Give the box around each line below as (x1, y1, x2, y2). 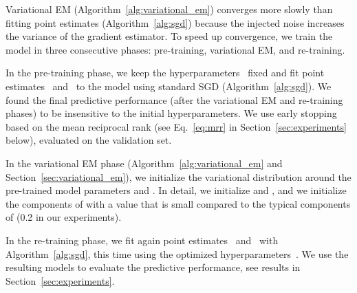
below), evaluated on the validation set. (6, 133, 172, 147)
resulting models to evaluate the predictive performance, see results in (6, 260, 301, 274)
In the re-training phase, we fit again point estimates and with (6, 232, 279, 247)
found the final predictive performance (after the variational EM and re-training (6, 92, 343, 107)
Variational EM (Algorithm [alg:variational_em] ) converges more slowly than (6, 2, 333, 16)
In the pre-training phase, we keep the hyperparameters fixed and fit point (6, 65, 325, 80)
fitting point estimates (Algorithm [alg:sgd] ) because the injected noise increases (6, 15, 345, 30)
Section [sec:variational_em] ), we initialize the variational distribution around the (6, 169, 351, 184)
